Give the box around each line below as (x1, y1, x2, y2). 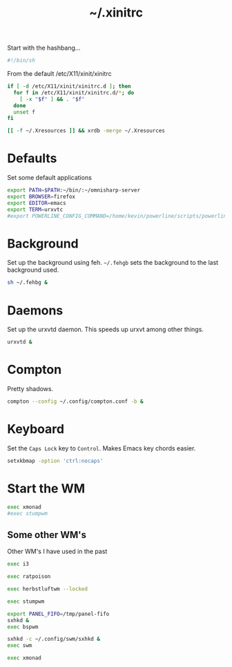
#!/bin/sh (7, 57, 36, 64)
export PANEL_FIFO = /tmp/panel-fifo (7, 610, 110, 617)
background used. (7, 266, 59, 274)
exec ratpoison (7, 573, 51, 580)
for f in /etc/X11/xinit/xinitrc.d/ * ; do (13, 89, 135, 96)
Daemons (7, 302, 64, 318)
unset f (13, 108, 36, 115)
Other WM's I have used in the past (7, 547, 108, 556)
